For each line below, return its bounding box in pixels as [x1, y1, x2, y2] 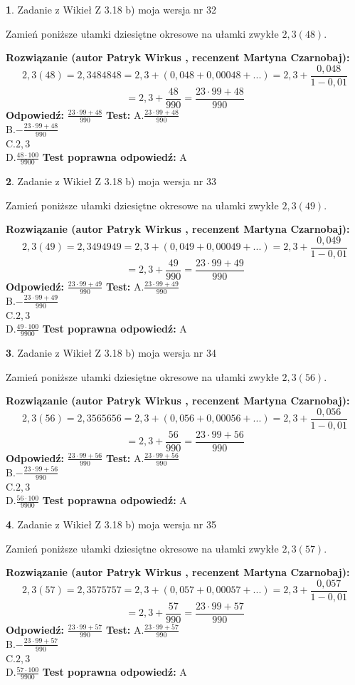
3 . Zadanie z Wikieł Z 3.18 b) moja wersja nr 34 [6, 345, 217, 360]
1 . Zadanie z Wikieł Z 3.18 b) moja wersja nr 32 [6, 2, 217, 16]
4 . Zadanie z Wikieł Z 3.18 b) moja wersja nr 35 [6, 516, 217, 531]
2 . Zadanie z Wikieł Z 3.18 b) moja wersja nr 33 [6, 173, 217, 188]
